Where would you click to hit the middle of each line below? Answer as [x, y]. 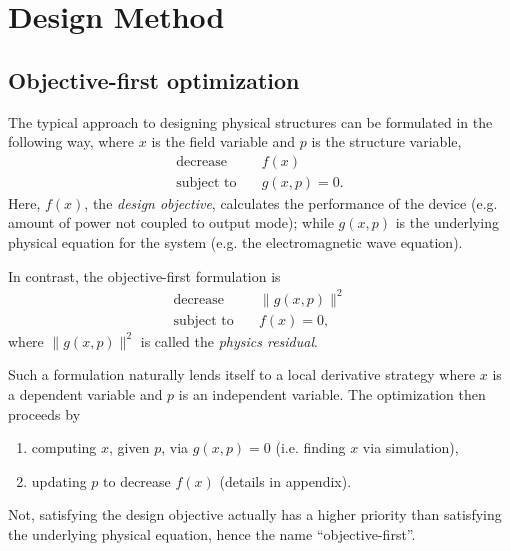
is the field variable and [223, 141]
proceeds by [44, 413]
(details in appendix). [285, 480]
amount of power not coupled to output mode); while [171, 222]
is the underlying [447, 222]
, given [129, 447]
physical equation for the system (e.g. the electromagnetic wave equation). [235, 242]
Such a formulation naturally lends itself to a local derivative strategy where [242, 374]
